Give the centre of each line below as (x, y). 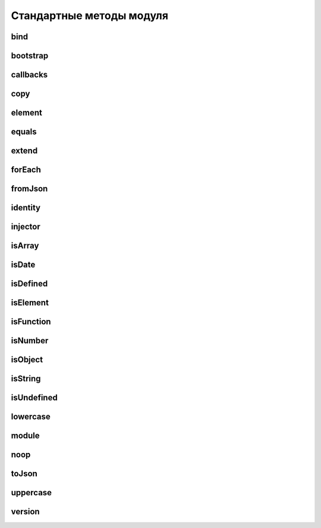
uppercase (32, 493)
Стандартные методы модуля (90, 15)
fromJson (29, 189)
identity (26, 208)
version (25, 512)
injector (26, 227)
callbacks (29, 75)
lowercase (31, 417)
